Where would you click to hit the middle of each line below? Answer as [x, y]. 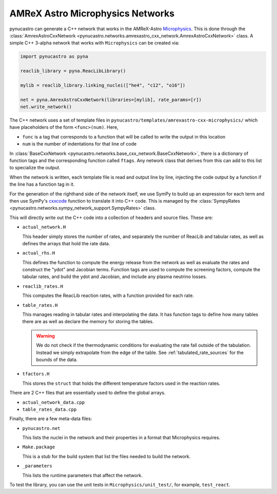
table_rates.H [40, 305]
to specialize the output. [35, 168]
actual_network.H [44, 227]
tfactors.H [36, 374]
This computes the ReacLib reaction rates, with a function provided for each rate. [108, 295]
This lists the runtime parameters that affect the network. [83, 475]
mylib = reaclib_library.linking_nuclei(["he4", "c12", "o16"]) [103, 85]
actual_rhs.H [39, 253]
